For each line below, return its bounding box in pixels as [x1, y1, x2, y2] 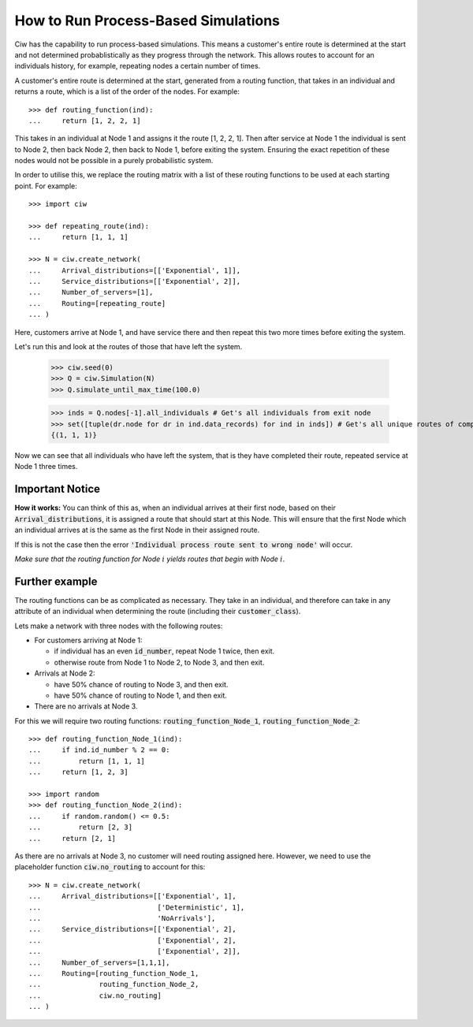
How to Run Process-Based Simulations [14, 12, 280, 29]
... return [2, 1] [28, 834, 117, 843]
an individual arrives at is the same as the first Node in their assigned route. [14, 525, 260, 535]
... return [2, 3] [28, 823, 133, 832]
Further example [14, 575, 98, 588]
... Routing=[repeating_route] [28, 299, 166, 307]
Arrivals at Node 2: [34, 668, 95, 678]
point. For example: [14, 181, 78, 191]
